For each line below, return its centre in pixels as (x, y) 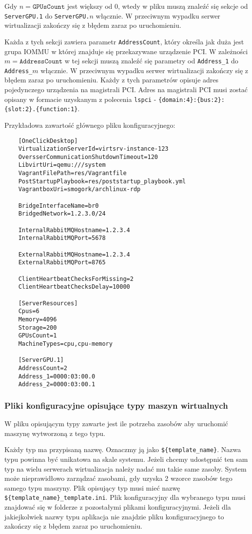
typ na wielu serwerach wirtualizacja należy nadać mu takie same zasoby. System (126, 468)
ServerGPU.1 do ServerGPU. (47, 15)
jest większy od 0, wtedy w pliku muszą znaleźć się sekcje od (157, 6)
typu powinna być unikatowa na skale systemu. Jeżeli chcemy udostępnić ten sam (126, 459)
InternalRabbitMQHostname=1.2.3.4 (74, 230)
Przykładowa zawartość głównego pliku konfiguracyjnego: (90, 125)
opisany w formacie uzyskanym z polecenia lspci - (80, 99)
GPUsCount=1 (38, 336)
